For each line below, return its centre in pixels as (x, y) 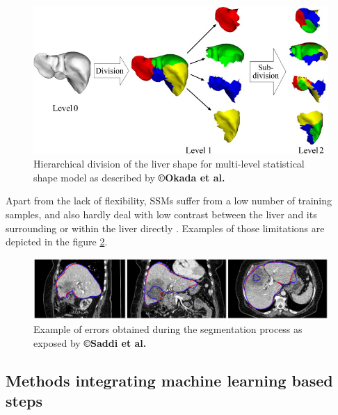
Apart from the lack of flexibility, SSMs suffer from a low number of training (169, 201)
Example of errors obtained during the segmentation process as (168, 329)
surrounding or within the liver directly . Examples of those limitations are (165, 228)
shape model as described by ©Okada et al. (129, 177)
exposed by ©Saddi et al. (90, 342)
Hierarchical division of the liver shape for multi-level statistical (169, 164)
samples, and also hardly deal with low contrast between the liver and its (161, 214)
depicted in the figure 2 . (57, 242)
